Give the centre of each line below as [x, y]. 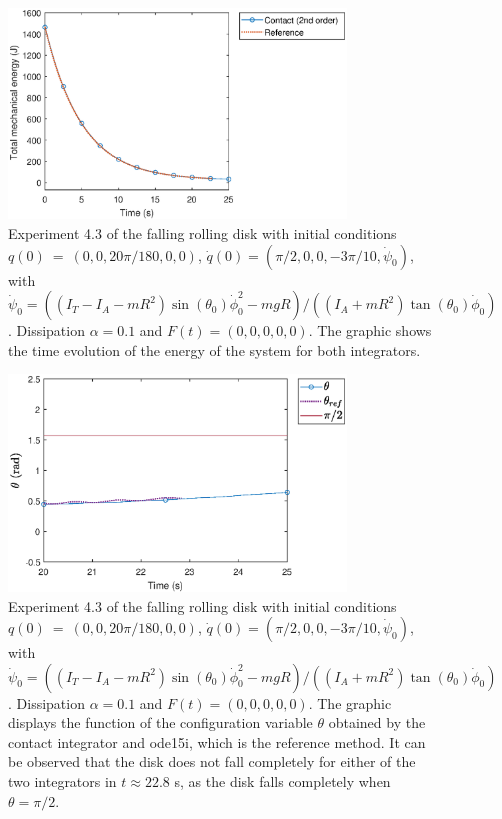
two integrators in [62, 781]
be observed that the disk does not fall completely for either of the [212, 761]
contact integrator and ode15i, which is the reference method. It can [217, 741]
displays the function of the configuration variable [160, 722]
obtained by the [377, 722]
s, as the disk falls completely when [282, 781]
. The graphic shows [370, 330]
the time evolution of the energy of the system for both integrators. [214, 349]
